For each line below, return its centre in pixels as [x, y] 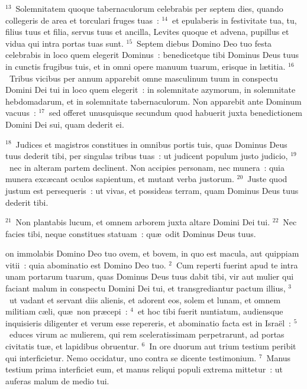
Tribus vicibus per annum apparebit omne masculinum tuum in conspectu [143, 78]
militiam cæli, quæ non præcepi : [67, 311]
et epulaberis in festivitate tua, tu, [235, 20]
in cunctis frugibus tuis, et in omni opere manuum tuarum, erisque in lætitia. [146, 66]
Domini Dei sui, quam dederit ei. [65, 124]
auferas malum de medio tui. [57, 380]
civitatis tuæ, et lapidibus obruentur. [72, 346]
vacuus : [21, 113]
